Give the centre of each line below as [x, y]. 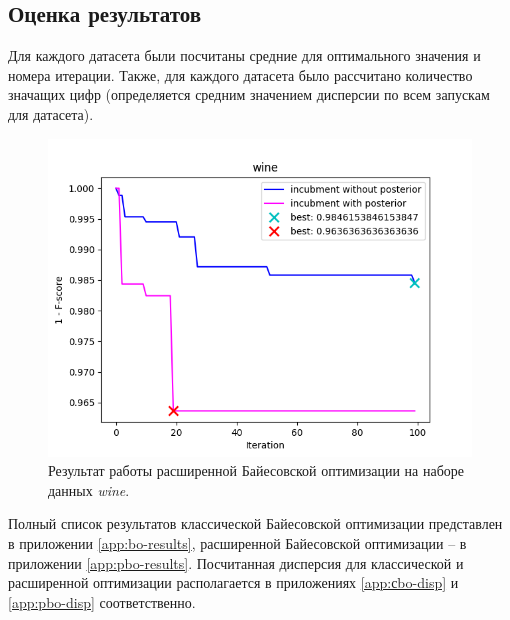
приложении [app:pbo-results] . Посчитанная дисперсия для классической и [236, 562]
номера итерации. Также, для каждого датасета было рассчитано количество [240, 74]
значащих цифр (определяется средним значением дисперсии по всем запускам [249, 94]
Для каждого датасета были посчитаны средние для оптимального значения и [244, 55]
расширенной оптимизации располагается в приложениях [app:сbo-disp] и [233, 582]
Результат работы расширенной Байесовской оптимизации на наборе [256, 470]
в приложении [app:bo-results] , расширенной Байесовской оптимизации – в [237, 542]
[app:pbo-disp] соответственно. [102, 601]
